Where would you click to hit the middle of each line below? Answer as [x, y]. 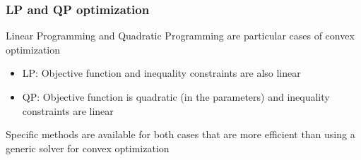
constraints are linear [68, 110]
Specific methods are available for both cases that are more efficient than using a [180, 134]
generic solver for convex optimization [88, 148]
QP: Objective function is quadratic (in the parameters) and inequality [176, 97]
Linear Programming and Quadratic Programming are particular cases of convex [180, 36]
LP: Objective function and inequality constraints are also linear [161, 73]
